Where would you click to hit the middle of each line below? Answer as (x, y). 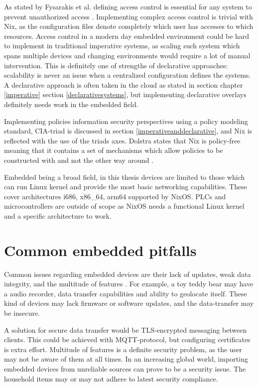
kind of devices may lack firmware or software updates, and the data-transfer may (129, 303)
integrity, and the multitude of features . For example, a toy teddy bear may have (129, 284)
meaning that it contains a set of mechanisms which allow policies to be (114, 150)
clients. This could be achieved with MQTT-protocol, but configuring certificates (127, 339)
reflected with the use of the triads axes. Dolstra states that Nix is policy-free (122, 140)
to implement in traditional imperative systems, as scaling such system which (122, 46)
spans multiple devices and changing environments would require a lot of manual (127, 55)
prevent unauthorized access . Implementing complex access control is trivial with (129, 16)
